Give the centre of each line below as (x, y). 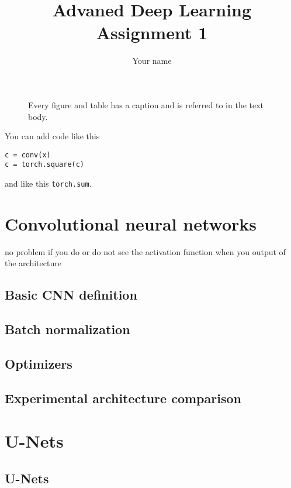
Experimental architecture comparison (123, 398)
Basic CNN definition (71, 295)
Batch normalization (67, 329)
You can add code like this (52, 136)
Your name (152, 61)
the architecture (33, 263)
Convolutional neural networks (131, 223)
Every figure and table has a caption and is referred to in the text (146, 104)
